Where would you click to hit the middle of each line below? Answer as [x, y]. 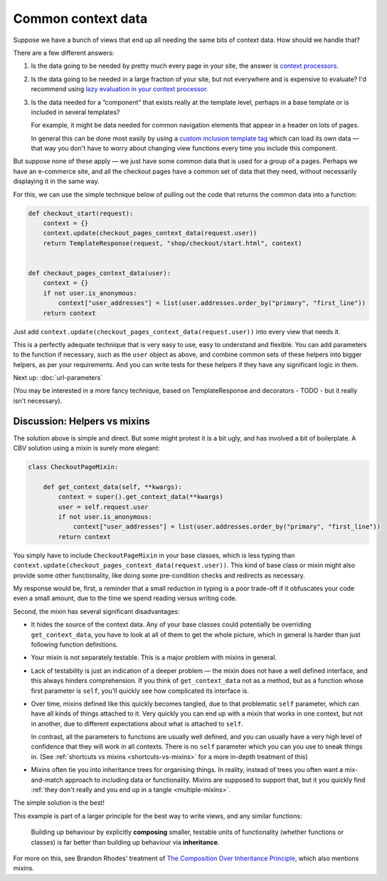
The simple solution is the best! [59, 803]
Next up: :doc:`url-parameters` [58, 378]
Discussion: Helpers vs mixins [82, 421]
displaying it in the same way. [56, 181]
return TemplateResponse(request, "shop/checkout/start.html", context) [173, 243]
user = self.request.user [103, 507]
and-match [47, 780]
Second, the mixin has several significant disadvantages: [97, 611]
